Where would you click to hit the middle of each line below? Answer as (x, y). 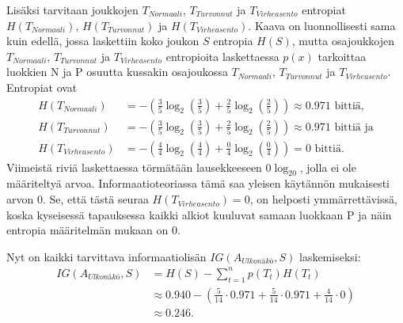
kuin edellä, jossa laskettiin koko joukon (103, 41)
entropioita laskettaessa (222, 56)
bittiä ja (354, 127)
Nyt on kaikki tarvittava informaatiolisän (106, 256)
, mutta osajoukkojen (343, 41)
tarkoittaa (342, 56)
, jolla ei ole (328, 167)
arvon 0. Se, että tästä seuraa (78, 199)
